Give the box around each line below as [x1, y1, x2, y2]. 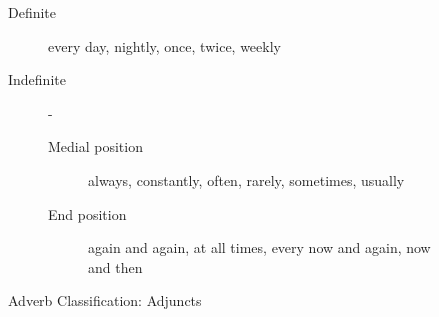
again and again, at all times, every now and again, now [88, 237, 431, 258]
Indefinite [8, 69, 66, 90]
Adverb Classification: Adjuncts [8, 290, 202, 311]
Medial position [48, 136, 143, 157]
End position [48, 203, 127, 224]
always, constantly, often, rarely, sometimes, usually [88, 169, 405, 190]
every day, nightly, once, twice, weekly [48, 35, 281, 56]
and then [88, 256, 143, 277]
